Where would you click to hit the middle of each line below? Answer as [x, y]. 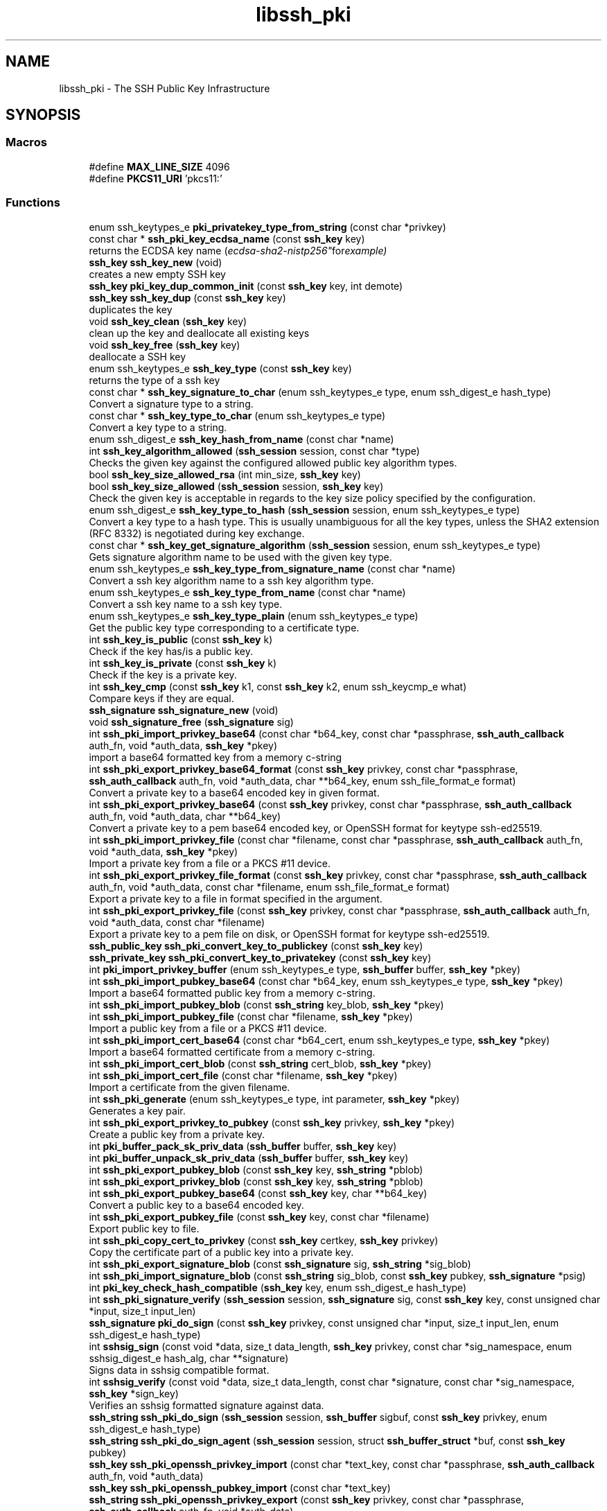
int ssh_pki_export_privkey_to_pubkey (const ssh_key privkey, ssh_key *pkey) [272, 1122]
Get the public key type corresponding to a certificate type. [224, 627]
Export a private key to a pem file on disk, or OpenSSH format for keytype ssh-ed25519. [289, 934]
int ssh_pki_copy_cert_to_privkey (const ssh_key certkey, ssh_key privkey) [264, 1240]
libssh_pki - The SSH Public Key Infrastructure [165, 88]
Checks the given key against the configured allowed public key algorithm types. [273, 462]
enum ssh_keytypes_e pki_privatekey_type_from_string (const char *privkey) [267, 227]
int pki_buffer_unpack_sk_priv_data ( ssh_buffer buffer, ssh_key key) [249, 1158]
